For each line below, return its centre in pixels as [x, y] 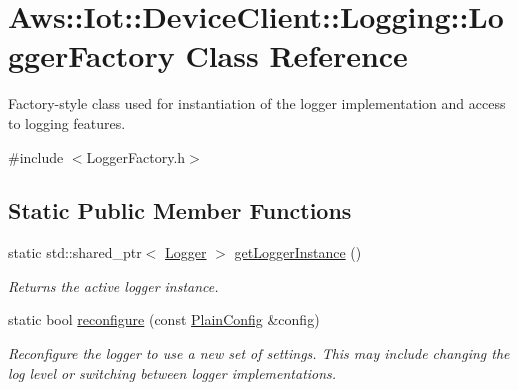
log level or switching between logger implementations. [172, 372]
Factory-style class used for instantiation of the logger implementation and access [257, 103]
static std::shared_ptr [75, 252]
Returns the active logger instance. [113, 285]
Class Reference [296, 55]
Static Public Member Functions [180, 210]
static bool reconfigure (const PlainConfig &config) [164, 319]
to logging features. [67, 122]
